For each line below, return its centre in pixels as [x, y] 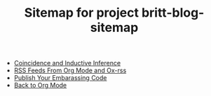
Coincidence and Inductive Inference [67, 63]
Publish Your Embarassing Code [60, 78]
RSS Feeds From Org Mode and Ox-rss [70, 70]
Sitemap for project [81, 13]
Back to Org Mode [40, 86]
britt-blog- [173, 13]
